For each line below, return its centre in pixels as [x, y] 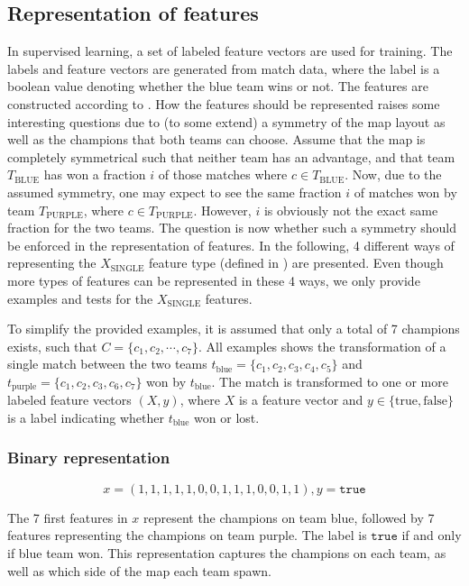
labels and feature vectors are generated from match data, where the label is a [224, 68]
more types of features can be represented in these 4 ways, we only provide [214, 280]
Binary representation [89, 458]
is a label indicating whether [86, 417]
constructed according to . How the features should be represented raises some [224, 103]
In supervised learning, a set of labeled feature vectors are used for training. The [230, 51]
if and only [432, 535]
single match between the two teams [107, 364]
